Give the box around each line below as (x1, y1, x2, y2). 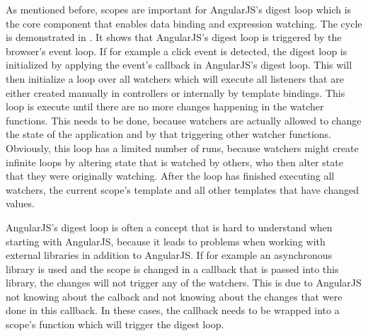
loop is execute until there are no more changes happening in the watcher (6, 99, 324, 114)
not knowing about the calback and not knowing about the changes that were (6, 289, 343, 303)
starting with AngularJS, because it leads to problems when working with (6, 233, 326, 248)
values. (6, 196, 35, 211)
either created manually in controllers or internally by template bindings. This (6, 85, 345, 100)
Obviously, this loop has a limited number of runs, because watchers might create (6, 140, 359, 155)
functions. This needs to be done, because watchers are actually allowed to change (6, 112, 362, 127)
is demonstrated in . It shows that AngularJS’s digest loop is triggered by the (6, 30, 342, 45)
